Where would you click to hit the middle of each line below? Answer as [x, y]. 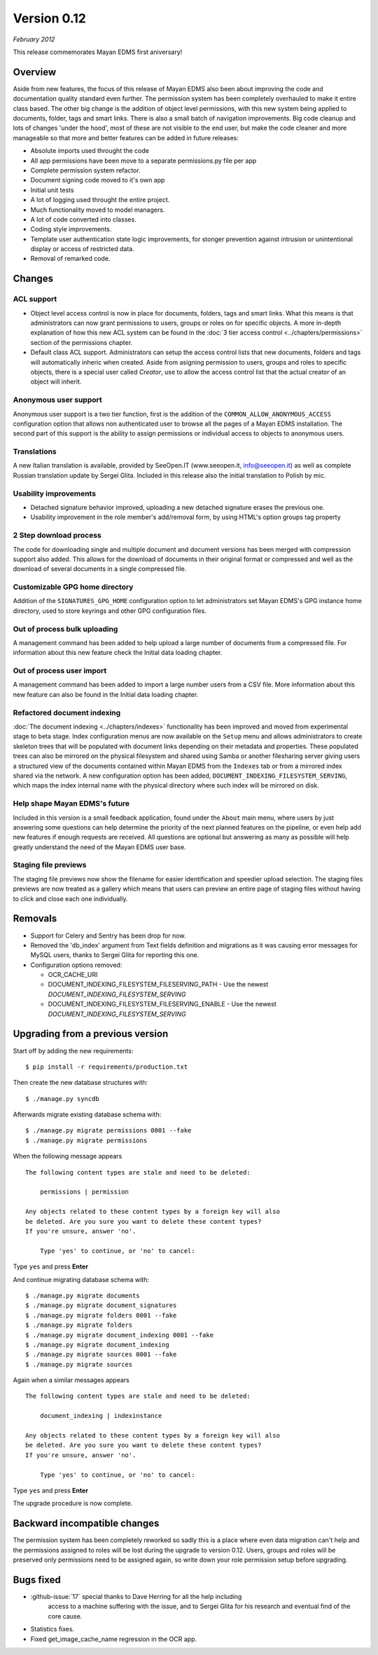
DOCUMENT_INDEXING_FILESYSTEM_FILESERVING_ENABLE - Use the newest [162, 1004]
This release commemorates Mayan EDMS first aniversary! [98, 52]
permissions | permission [84, 1192]
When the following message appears [68, 1156]
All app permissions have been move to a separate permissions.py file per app [143, 161]
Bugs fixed [37, 1580]
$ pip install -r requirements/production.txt [107, 1067]
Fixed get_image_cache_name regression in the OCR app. [114, 1639]
